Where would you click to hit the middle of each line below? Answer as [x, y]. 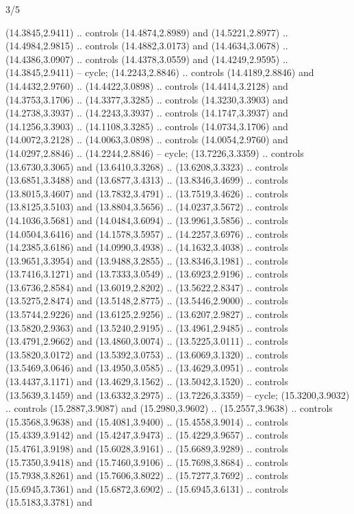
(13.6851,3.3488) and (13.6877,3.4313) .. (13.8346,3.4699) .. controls [147, 180]
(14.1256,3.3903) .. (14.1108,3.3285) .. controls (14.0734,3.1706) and [147, 126]
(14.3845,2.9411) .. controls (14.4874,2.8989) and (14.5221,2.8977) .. [147, 32]
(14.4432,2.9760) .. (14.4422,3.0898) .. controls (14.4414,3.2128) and [147, 85]
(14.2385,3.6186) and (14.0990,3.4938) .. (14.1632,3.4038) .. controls [147, 247]
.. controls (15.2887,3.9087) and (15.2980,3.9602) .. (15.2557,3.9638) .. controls [169, 408]
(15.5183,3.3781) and [49, 502]
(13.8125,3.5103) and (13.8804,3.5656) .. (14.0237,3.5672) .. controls [147, 207]
